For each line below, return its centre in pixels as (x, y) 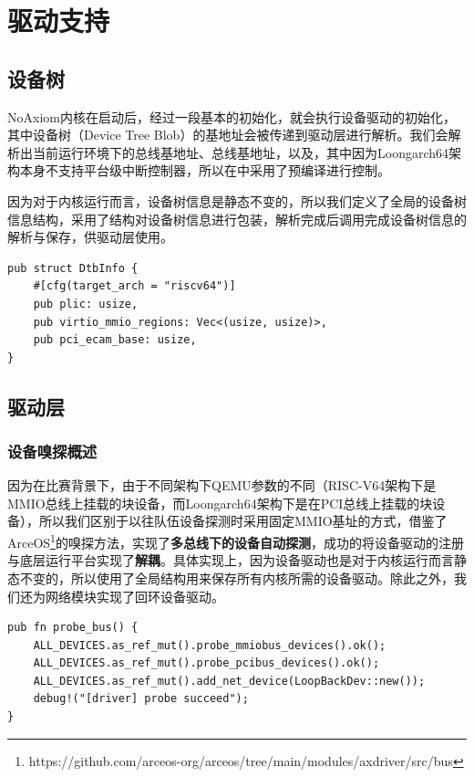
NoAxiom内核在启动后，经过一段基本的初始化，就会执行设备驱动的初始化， (232, 116)
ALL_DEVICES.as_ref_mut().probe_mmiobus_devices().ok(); (210, 645)
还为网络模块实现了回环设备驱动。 (122, 596)
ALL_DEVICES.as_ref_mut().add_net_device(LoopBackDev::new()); (229, 681)
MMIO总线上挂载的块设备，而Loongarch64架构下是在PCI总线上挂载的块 (220, 503)
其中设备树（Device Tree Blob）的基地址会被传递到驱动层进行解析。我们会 (228, 135)
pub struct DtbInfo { (73, 268)
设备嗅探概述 (52, 451)
